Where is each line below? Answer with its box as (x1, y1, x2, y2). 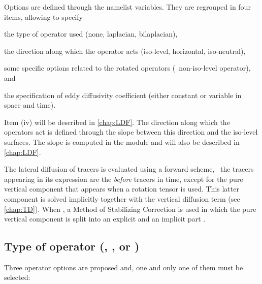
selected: (4, 272, 30, 282)
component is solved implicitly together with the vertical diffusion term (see (4, 193, 240, 204)
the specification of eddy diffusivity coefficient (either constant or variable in (4, 89, 242, 100)
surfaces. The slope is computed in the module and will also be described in (4, 136, 240, 147)
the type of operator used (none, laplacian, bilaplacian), (4, 28, 178, 39)
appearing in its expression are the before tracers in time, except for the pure (4, 173, 243, 184)
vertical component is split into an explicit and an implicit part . (4, 213, 206, 224)
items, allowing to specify (4, 11, 83, 22)
